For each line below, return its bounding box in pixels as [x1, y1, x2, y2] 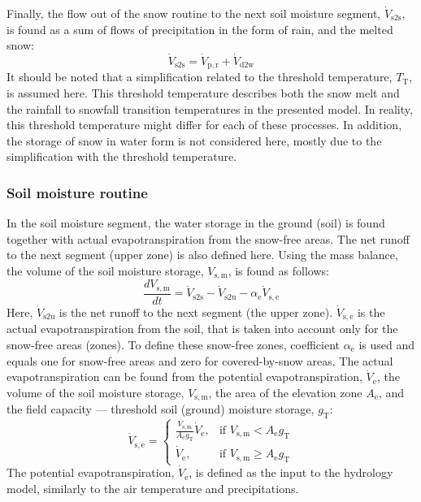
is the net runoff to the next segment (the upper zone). [59, 303, 333, 320]
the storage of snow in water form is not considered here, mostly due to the [7, 132, 382, 149]
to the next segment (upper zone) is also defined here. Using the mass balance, [7, 246, 398, 263]
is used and [358, 336, 415, 353]
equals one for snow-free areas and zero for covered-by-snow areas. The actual [7, 352, 393, 369]
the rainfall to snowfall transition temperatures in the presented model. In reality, [7, 100, 413, 117]
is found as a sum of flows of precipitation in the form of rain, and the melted [7, 20, 393, 37]
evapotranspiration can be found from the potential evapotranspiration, [7, 368, 362, 385]
